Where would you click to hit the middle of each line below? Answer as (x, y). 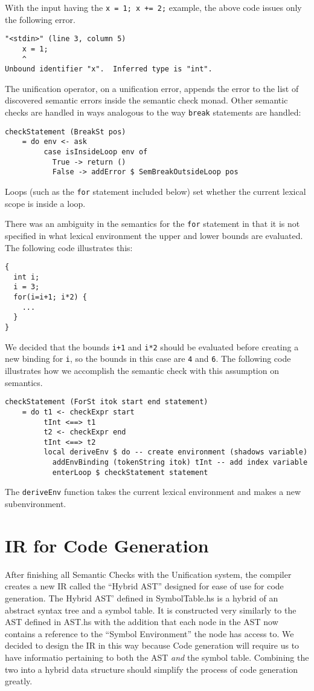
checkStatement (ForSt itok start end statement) (107, 402)
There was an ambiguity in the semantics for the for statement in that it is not (152, 224)
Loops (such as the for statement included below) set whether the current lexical (155, 191)
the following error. (40, 19)
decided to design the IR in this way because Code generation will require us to (152, 645)
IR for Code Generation (107, 545)
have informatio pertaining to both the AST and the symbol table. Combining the (157, 657)
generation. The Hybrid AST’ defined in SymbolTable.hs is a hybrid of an (142, 598)
